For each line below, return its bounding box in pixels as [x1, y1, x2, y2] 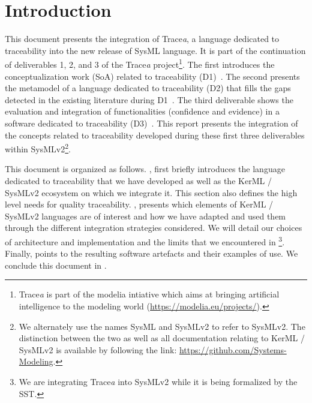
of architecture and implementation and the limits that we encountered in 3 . [5, 233, 285, 248]
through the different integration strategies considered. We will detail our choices [5, 221, 302, 234]
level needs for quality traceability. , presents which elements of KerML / [5, 198, 274, 210]
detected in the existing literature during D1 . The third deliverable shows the [5, 93, 293, 106]
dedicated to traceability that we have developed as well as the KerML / [5, 174, 272, 187]
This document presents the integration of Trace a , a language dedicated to [5, 32, 280, 45]
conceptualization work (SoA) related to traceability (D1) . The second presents [5, 70, 300, 82]
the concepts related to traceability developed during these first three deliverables [5, 128, 305, 141]
